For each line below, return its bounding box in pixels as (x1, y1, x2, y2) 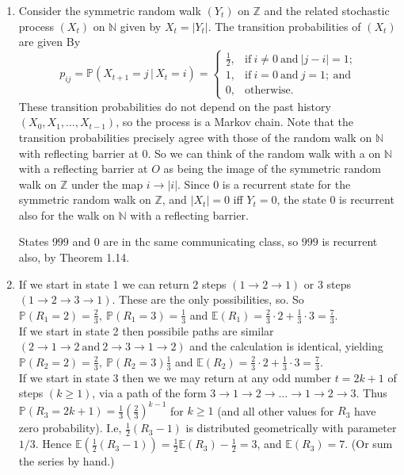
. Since (177, 175, 210, 192)
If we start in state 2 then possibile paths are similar (18, 322, 274, 339)
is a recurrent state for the (222, 175, 351, 192)
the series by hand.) (18, 453, 115, 469)
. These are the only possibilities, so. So (112, 291, 304, 308)
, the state (276, 191, 326, 208)
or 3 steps (303, 275, 352, 292)
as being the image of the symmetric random (163, 160, 381, 177)
